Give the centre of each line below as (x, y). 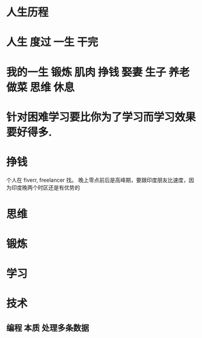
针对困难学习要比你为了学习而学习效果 (101, 117)
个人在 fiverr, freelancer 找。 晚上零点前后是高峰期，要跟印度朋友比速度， (98, 180)
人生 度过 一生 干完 (52, 42)
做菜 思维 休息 (41, 87)
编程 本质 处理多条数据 (47, 327)
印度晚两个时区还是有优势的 (45, 187)
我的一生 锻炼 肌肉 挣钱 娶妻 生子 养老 (98, 72)
